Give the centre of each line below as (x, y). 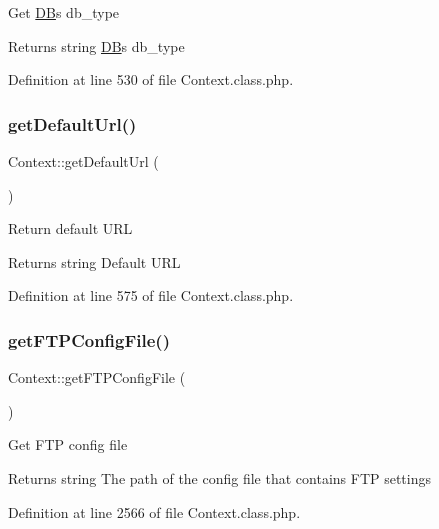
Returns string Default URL (94, 261)
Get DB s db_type (64, 12)
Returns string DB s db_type (96, 45)
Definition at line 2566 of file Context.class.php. (154, 511)
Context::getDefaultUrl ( (83, 161)
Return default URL (70, 228)
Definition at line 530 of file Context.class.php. (151, 79)
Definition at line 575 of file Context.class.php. (151, 295)
